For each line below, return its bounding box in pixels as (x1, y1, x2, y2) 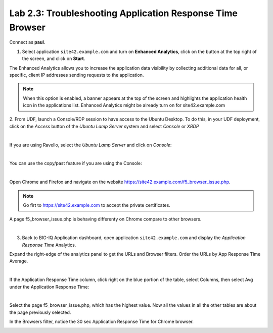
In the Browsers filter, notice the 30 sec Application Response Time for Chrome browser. (9, 318, 194, 325)
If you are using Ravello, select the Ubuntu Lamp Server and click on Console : (9, 142, 172, 148)
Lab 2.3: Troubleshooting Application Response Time (9, 8, 238, 19)
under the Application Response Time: (9, 284, 89, 290)
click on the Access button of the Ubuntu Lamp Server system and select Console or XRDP (9, 123, 199, 129)
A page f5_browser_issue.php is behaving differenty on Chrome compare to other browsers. (9, 216, 202, 222)
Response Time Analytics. (22, 242, 76, 248)
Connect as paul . (9, 39, 45, 45)
